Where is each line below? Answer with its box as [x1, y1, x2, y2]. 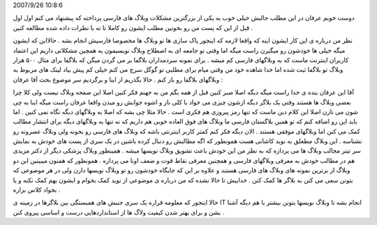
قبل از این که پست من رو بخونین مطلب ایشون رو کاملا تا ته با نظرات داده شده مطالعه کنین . [13, 23, 253, 31]
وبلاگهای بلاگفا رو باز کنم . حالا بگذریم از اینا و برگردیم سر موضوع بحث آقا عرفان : [13, 75, 223, 84]
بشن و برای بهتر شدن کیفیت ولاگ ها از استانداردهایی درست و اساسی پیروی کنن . [13, 208, 225, 216]
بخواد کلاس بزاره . [13, 185, 61, 194]
